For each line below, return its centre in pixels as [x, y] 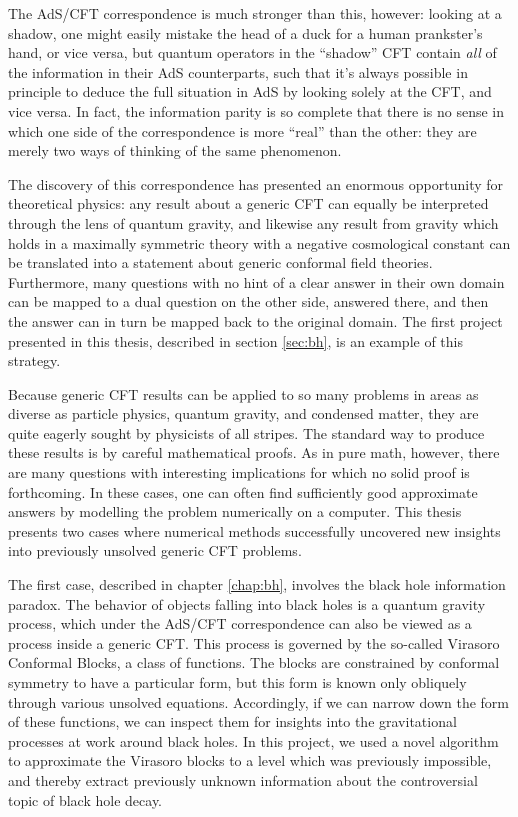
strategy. [34, 360]
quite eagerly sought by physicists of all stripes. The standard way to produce [246, 432]
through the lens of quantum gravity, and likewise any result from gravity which [253, 222]
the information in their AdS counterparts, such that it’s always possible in [238, 71]
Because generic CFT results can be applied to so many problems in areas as [243, 393]
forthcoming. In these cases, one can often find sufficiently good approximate [243, 491]
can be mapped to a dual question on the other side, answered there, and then [248, 301]
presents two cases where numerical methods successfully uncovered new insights [254, 530]
